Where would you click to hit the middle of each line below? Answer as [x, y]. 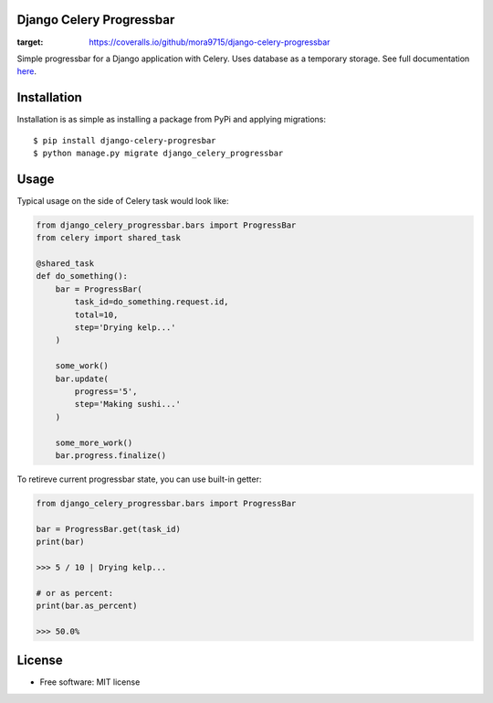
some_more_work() [94, 442]
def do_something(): [82, 276]
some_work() [82, 366]
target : [30, 42]
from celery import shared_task [109, 238]
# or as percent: [75, 593]
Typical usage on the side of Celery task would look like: [123, 200]
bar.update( [82, 378]
